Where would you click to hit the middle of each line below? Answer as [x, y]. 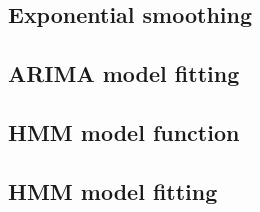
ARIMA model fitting [124, 73]
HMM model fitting [113, 190]
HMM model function [124, 131]
